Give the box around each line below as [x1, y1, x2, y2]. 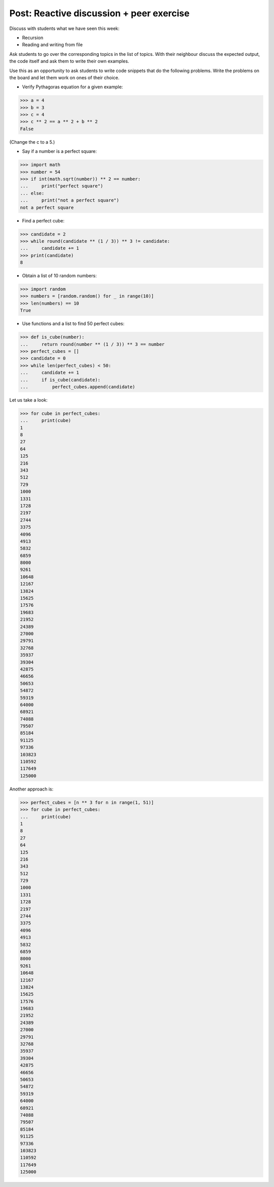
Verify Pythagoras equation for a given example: [22, 84, 123, 90]
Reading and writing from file [22, 42, 83, 48]
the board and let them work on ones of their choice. [9, 74, 120, 81]
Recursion [22, 35, 43, 41]
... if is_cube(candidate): [20, 377, 101, 383]
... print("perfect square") [20, 183, 104, 189]
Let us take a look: [9, 397, 48, 403]
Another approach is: [9, 786, 54, 792]
